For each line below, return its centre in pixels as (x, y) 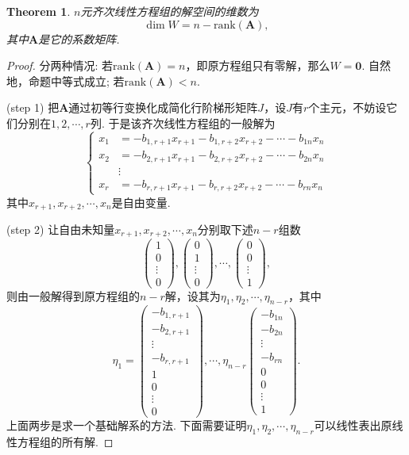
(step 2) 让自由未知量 (61, 229)
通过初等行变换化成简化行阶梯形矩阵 (163, 107)
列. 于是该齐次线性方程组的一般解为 (183, 122)
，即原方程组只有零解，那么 (258, 65)
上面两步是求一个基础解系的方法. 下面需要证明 (127, 425)
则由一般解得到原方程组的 (73, 295)
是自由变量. (141, 202)
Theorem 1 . (39, 11)
